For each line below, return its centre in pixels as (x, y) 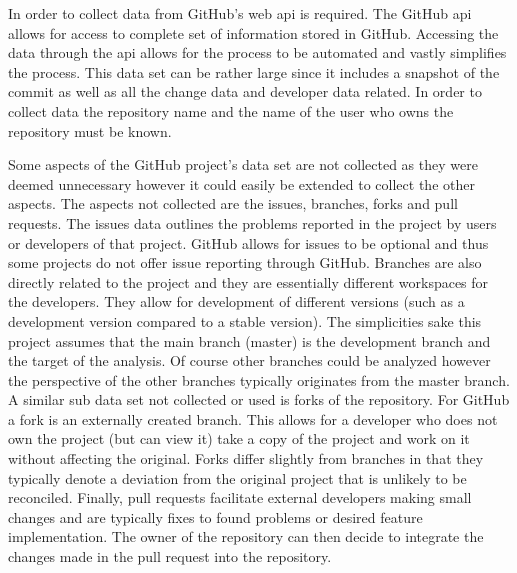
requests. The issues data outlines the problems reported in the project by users (252, 222)
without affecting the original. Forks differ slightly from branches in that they (246, 458)
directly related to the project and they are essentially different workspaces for (248, 281)
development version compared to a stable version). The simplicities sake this (245, 320)
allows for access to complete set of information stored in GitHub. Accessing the (253, 32)
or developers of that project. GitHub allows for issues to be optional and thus (248, 242)
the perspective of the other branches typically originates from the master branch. (259, 379)
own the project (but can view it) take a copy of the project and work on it (239, 438)
